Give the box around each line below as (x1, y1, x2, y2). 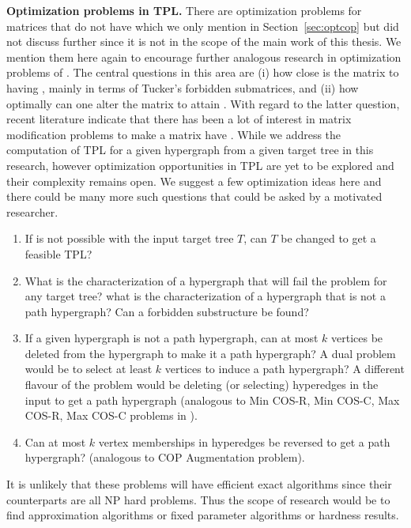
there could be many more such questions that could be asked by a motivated (6, 188, 383, 205)
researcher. (6, 203, 58, 220)
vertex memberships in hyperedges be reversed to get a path (98, 433, 390, 450)
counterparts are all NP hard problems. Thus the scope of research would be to (6, 491, 390, 507)
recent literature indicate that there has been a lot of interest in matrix (6, 111, 352, 127)
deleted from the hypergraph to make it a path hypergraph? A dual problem (25, 345, 396, 361)
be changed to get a (281, 230, 376, 247)
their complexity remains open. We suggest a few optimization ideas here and (6, 172, 382, 189)
